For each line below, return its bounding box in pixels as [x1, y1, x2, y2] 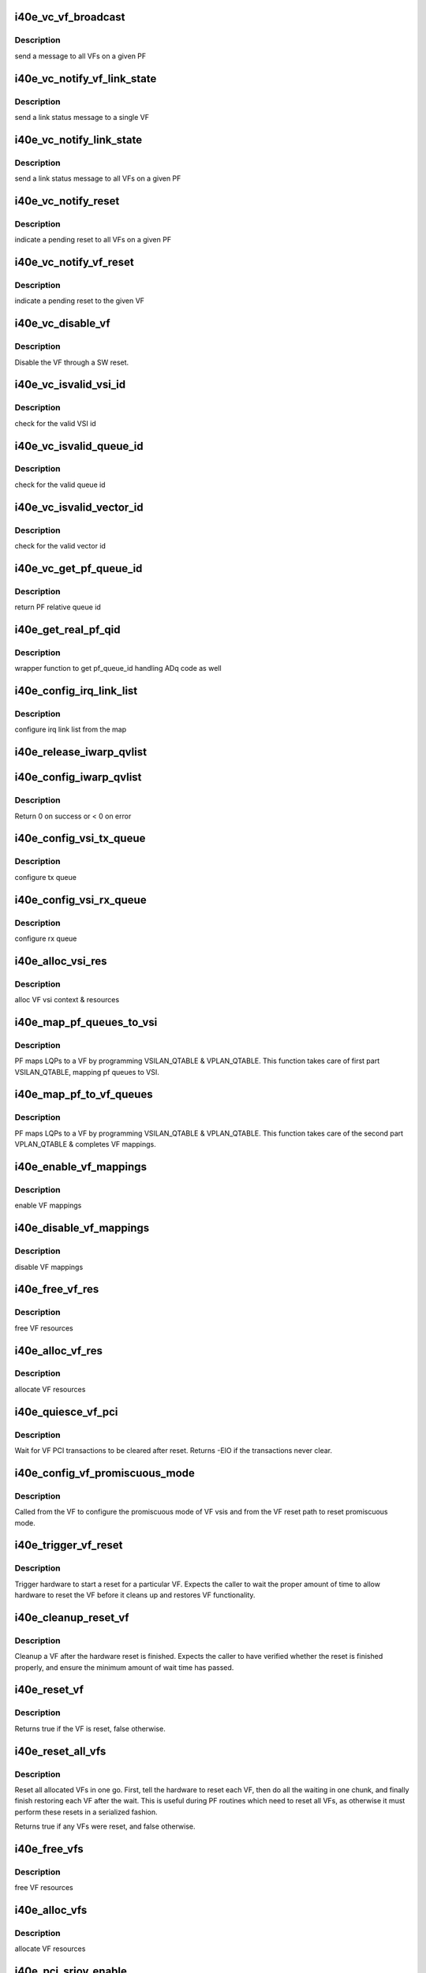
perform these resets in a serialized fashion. [14, 1807, 158, 1817]
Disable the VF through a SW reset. [14, 358, 129, 367]
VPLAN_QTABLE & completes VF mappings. [14, 1140, 157, 1149]
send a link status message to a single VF [14, 112, 150, 122]
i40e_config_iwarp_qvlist [14, 770, 142, 784]
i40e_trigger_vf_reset [14, 1539, 123, 1552]
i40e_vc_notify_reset [14, 194, 120, 208]
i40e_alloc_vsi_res [14, 954, 107, 968]
